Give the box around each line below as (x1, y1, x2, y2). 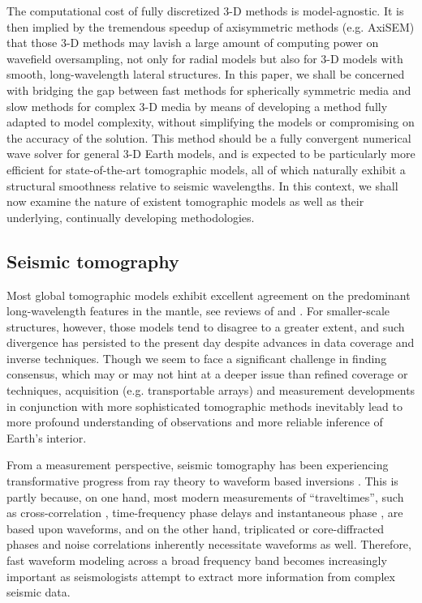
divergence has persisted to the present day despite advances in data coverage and (6, 334, 415, 351)
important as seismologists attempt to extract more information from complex (6, 567, 395, 584)
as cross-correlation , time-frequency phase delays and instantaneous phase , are (6, 504, 403, 521)
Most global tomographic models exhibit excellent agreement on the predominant (6, 286, 411, 303)
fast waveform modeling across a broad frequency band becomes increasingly (6, 552, 387, 569)
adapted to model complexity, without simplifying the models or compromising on (6, 113, 415, 130)
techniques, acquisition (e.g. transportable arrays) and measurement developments (6, 382, 416, 399)
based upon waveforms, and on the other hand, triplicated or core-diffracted (6, 520, 385, 537)
